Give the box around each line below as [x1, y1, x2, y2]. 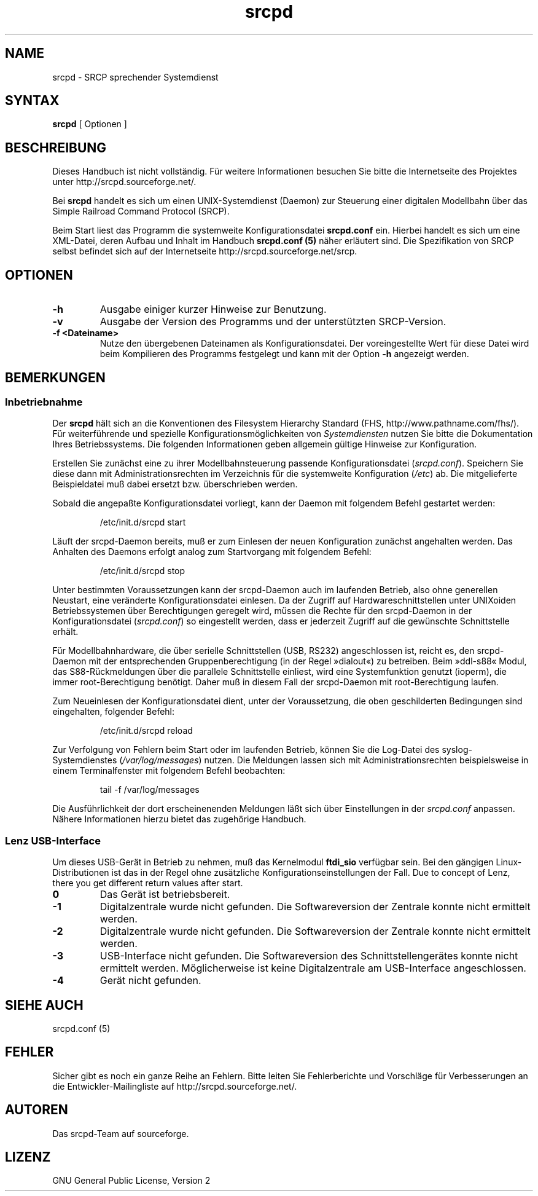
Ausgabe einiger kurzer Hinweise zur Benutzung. [99, 303, 327, 316]
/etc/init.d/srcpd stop [99, 565, 185, 576]
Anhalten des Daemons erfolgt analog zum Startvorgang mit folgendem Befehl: [52, 546, 372, 557]
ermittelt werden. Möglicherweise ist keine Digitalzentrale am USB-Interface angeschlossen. [99, 962, 526, 975]
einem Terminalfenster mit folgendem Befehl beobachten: [52, 765, 286, 776]
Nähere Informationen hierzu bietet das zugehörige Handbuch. [52, 814, 306, 825]
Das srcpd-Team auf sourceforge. [52, 1128, 189, 1139]
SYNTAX [5, 93, 60, 109]
